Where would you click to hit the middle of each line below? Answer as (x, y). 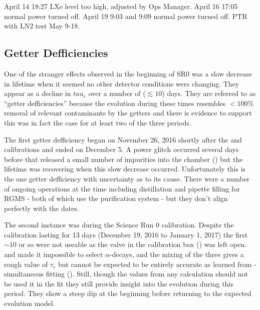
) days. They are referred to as (209, 93)
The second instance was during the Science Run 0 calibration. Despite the (119, 225)
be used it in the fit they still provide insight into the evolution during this (119, 283)
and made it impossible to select (54, 254)
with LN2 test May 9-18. (42, 26)
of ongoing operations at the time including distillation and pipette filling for (122, 188)
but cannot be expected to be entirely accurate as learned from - (157, 264)
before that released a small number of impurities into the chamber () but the (123, 159)
